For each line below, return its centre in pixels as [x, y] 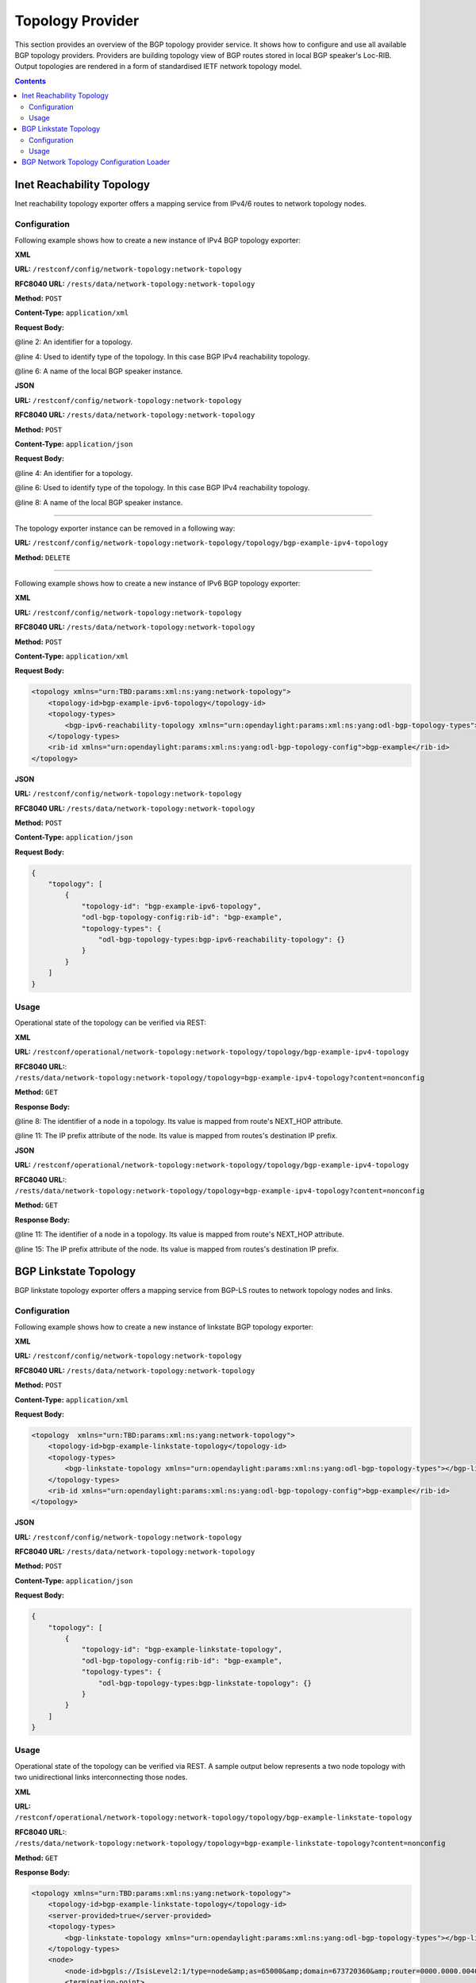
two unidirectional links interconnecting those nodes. [101, 1778]
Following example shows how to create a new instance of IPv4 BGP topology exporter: [157, 240]
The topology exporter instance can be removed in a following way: [125, 528]
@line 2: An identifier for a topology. [73, 342]
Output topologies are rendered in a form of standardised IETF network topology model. [158, 67]
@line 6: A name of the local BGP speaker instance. [99, 371]
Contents [31, 81]
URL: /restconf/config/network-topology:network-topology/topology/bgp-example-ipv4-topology [202, 543]
